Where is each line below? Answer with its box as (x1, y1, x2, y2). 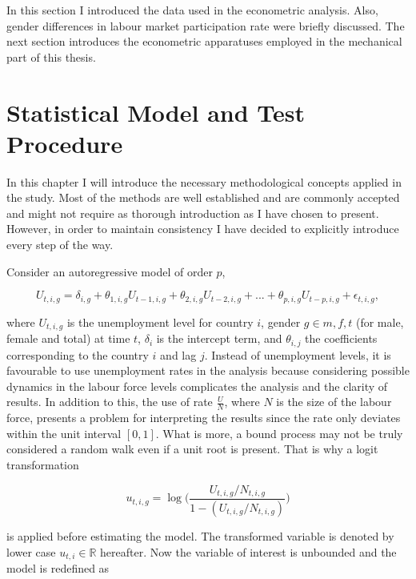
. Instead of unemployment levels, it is (204, 346, 391, 363)
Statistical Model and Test (6, 95, 306, 128)
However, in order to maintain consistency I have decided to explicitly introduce (6, 220, 399, 237)
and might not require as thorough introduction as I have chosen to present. (6, 204, 379, 221)
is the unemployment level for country (66, 313, 254, 330)
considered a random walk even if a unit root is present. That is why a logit (6, 440, 378, 457)
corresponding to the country (6, 346, 149, 363)
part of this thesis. (6, 48, 96, 65)
